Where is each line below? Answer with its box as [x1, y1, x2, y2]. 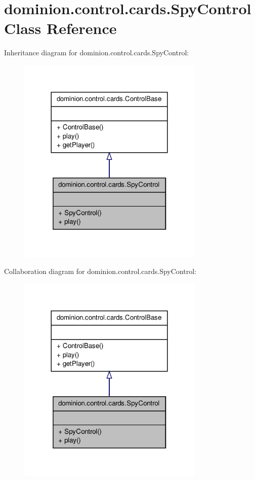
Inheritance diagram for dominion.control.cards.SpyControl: [4, 47, 189, 58]
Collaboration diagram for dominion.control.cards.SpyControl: [4, 266, 196, 277]
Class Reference [4, 18, 117, 39]
